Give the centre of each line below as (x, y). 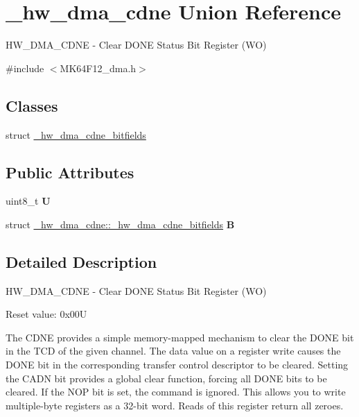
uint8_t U (28, 201)
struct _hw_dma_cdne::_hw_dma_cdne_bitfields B (120, 224)
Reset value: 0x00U (46, 314)
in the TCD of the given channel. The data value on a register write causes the (173, 351)
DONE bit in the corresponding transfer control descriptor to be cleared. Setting (177, 365)
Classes (32, 105)
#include (25, 68)
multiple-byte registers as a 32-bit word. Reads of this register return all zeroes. (175, 405)
